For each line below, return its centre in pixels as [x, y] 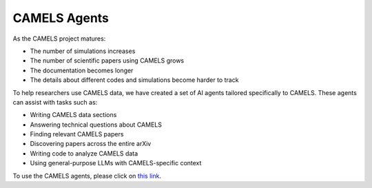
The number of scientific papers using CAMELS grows [107, 61]
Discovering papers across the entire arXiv [91, 144]
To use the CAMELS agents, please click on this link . [87, 176]
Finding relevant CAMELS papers [77, 134]
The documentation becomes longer [82, 70]
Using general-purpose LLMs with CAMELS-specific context [116, 163]
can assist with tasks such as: [55, 102]
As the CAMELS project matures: [59, 39]
